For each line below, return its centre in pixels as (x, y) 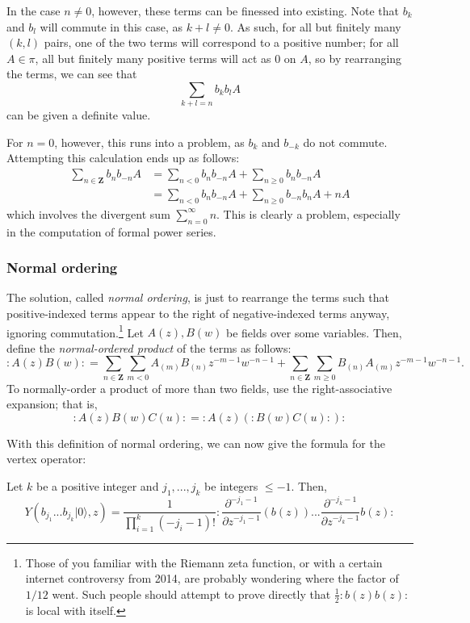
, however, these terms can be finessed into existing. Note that (245, 10)
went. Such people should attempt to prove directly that (191, 594)
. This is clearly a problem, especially (308, 213)
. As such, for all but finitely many (315, 26)
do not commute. (345, 142)
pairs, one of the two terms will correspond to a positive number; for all (221, 42)
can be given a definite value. (79, 115)
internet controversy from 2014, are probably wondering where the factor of (212, 578)
